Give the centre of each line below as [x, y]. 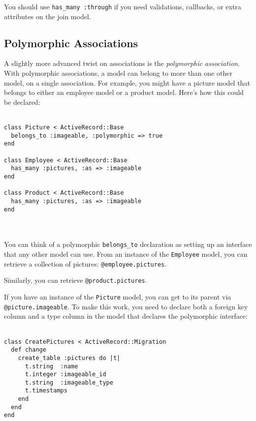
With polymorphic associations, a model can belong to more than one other [118, 73]
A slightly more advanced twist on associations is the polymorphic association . [122, 63]
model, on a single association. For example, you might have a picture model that [127, 82]
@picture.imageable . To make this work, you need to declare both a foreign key [126, 306]
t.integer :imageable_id [65, 375]
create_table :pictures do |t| [69, 358]
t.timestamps [46, 391]
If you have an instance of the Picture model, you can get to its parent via [118, 297]
